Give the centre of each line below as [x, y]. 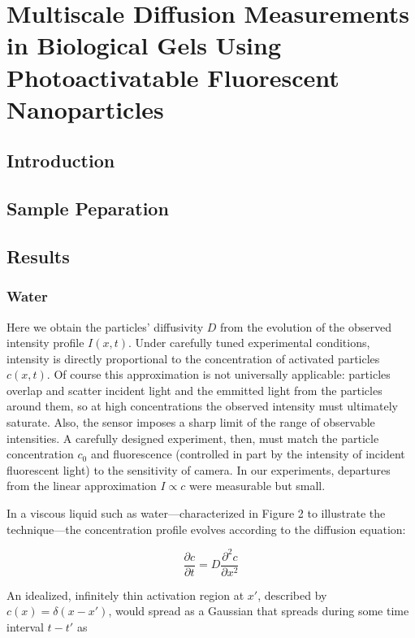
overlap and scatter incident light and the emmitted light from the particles [195, 390]
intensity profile [45, 343]
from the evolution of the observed [306, 326]
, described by [292, 595]
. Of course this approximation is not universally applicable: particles [218, 374]
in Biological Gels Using [144, 45]
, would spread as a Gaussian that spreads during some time [259, 611]
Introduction [61, 161]
